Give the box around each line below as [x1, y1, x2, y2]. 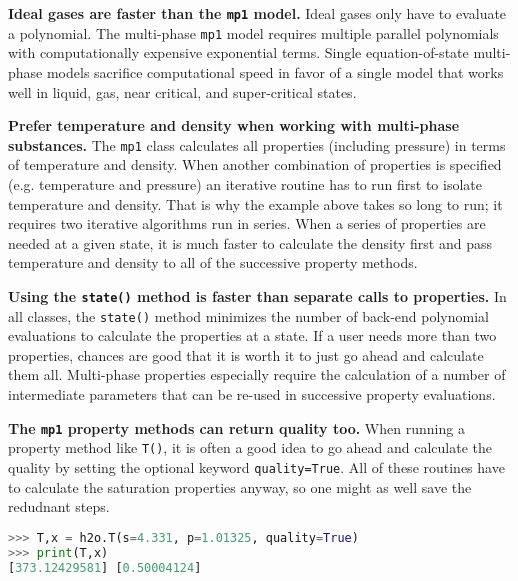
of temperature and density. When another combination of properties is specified [8, 154, 502, 175]
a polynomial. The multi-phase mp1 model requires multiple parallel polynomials [8, 22, 499, 43]
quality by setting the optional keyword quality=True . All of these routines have [8, 456, 505, 477]
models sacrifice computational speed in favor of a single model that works [46, 61, 504, 82]
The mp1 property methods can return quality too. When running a [8, 417, 465, 438]
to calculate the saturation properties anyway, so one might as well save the [8, 476, 472, 497]
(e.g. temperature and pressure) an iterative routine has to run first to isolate [8, 173, 482, 194]
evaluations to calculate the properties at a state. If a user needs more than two [8, 325, 497, 346]
